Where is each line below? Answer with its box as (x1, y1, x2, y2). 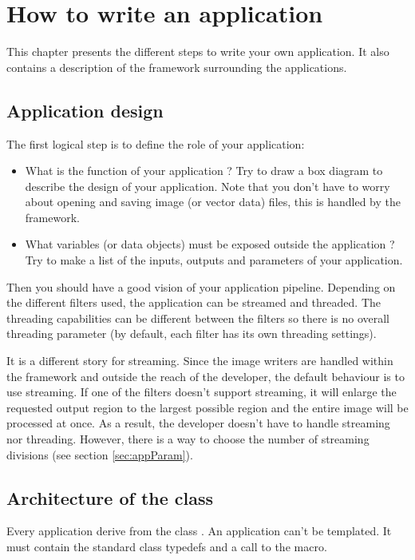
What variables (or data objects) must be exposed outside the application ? (25, 236, 395, 252)
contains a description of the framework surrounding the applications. (6, 58, 347, 75)
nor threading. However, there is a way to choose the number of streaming (6, 431, 370, 447)
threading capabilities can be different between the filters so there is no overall (6, 309, 389, 326)
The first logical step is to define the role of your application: (6, 135, 305, 152)
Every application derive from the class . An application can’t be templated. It (6, 522, 392, 539)
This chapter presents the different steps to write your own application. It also (6, 43, 389, 60)
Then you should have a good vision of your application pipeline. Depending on (6, 278, 396, 295)
